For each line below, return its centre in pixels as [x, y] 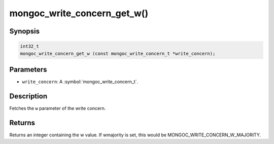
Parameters [28, 69]
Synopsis [25, 31]
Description [28, 96]
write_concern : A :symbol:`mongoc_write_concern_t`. [80, 82]
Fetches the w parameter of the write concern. [58, 108]
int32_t [29, 46]
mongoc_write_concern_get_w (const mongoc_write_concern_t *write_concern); [118, 53]
